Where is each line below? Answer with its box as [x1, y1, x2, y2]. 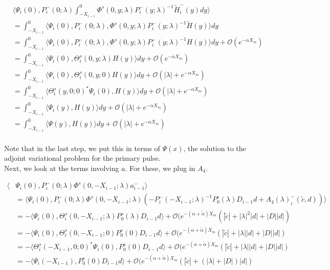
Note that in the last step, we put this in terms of [4, 142, 160, 153]
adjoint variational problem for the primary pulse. [4, 153, 161, 163]
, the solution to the [183, 142, 246, 153]
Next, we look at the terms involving [4, 162, 119, 173]
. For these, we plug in [125, 162, 195, 173]
